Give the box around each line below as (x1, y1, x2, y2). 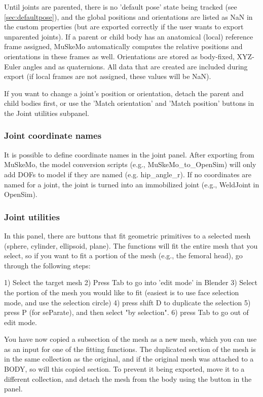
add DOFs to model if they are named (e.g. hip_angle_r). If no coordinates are (4, 169, 251, 179)
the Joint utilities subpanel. (4, 107, 89, 118)
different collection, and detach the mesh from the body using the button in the (4, 373, 252, 384)
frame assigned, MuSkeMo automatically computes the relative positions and (4, 41, 243, 52)
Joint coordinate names (4, 129, 102, 142)
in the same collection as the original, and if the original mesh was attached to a (4, 353, 254, 364)
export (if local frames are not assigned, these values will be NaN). (4, 71, 211, 82)
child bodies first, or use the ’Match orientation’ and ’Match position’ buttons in (4, 98, 254, 108)
